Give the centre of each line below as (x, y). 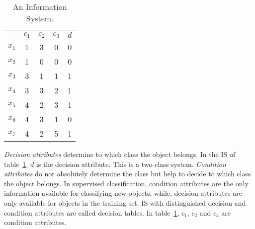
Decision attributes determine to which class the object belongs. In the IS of (120, 154)
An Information (40, 7)
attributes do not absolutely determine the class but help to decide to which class (127, 174)
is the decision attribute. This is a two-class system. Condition (131, 164)
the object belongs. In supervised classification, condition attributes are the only (126, 183)
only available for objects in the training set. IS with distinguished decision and (125, 202)
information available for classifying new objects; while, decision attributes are (123, 193)
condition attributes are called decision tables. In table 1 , (92, 212)
